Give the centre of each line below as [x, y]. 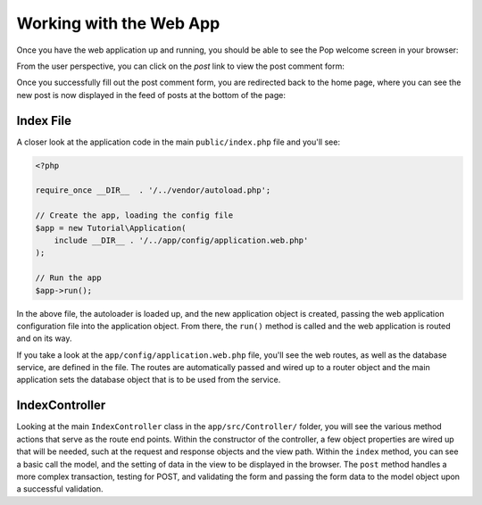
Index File [44, 120]
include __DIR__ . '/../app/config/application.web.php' [181, 240]
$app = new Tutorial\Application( [111, 228]
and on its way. [44, 338]
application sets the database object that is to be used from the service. [149, 380]
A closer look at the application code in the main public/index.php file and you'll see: [179, 142]
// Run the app [68, 278]
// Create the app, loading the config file [134, 215]
